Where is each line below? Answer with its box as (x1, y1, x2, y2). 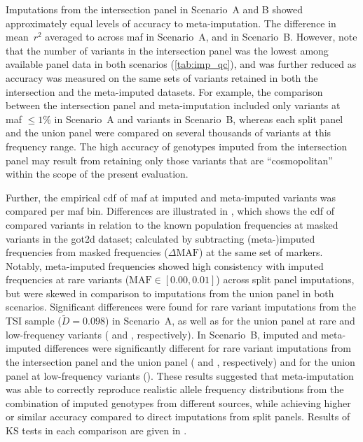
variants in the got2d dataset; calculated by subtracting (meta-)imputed (6, 231, 315, 245)
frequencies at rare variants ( (6, 272, 130, 287)
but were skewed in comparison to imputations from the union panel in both (6, 285, 334, 300)
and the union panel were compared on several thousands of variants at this (6, 125, 331, 140)
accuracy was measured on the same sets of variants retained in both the (6, 70, 318, 85)
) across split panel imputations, (216, 272, 355, 287)
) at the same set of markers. (198, 245, 323, 259)
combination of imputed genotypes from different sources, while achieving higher (6, 395, 351, 410)
